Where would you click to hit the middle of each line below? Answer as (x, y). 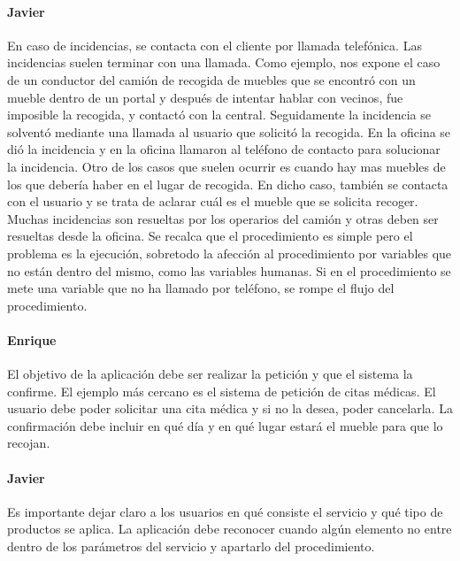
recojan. (29, 443)
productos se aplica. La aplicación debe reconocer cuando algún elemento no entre (230, 529)
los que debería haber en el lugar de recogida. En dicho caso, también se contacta (228, 184)
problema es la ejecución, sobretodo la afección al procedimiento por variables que (230, 253)
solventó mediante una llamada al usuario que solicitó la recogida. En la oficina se (229, 131)
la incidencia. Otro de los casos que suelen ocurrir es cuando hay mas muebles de (226, 166)
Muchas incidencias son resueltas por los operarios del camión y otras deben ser (223, 218)
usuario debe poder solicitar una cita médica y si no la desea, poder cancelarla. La (230, 408)
